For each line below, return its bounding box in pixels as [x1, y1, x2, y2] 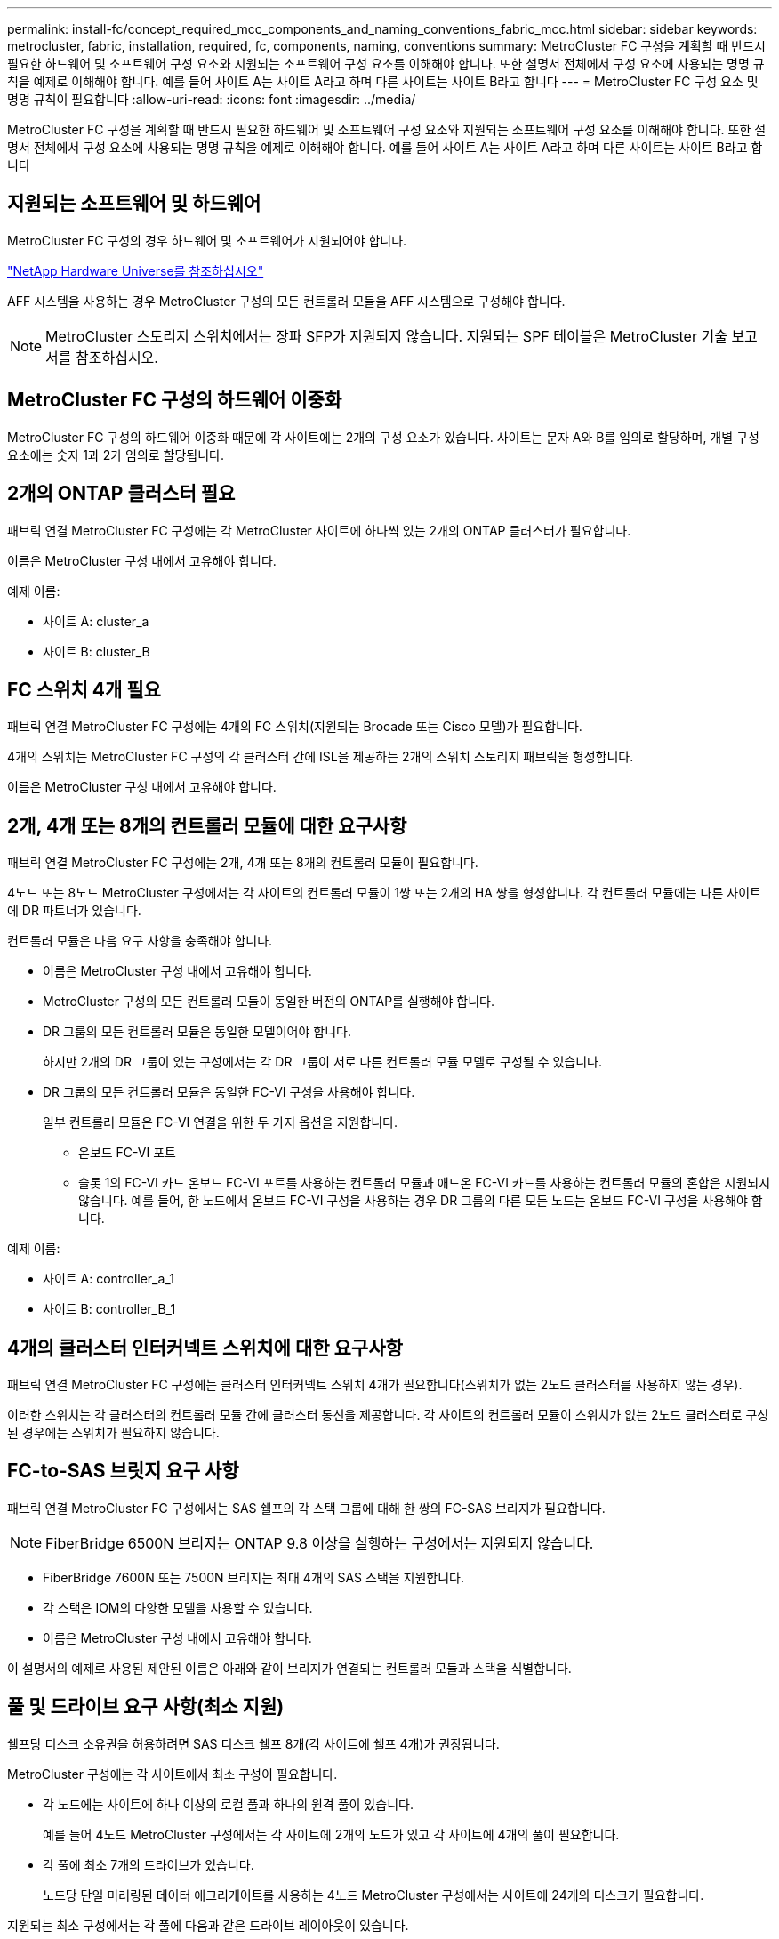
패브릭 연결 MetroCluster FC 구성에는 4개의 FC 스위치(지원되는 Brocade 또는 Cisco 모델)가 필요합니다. [7, 719, 582, 735]
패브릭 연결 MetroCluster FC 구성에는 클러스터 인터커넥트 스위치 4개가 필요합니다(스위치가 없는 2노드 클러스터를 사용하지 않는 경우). [7, 1377, 743, 1393]
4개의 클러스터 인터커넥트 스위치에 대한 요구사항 [7, 1336, 403, 1359]
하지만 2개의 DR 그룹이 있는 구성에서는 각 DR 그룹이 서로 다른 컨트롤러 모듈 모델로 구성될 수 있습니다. [43, 1054, 602, 1070]
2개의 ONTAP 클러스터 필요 [7, 482, 236, 505]
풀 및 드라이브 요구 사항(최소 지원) [7, 1695, 285, 1718]
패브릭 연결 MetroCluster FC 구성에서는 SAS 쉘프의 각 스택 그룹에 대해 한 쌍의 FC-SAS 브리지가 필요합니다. [7, 1500, 606, 1516]
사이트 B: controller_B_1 [43, 1301, 176, 1317]
